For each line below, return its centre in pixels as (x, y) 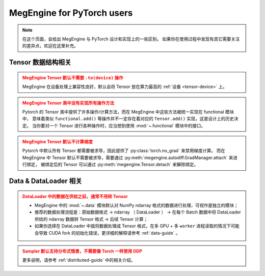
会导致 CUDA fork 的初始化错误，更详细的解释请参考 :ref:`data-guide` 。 (107, 233)
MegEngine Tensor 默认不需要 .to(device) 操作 (73, 77)
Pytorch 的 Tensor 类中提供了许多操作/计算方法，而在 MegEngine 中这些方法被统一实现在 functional (123, 112)
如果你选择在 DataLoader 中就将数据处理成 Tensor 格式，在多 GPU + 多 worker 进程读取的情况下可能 (137, 226)
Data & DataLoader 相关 (46, 181)
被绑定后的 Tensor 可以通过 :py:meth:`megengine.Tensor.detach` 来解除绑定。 (119, 164)
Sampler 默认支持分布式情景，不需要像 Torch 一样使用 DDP (82, 251)
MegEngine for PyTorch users (71, 13)
